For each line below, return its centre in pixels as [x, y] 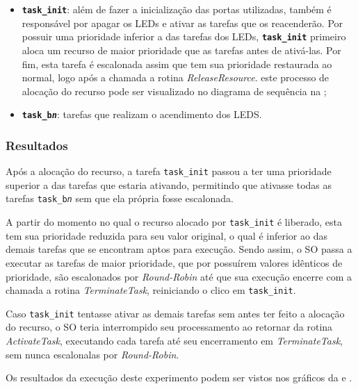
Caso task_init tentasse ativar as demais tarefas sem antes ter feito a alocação [175, 313]
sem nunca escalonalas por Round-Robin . [92, 354]
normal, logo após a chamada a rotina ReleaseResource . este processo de [176, 77]
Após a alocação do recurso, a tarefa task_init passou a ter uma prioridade [169, 171]
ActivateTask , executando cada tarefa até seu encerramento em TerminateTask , [174, 340]
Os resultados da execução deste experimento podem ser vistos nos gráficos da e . [179, 378]
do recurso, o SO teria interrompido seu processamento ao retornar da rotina [169, 327]
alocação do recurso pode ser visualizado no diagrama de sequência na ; [174, 91]
